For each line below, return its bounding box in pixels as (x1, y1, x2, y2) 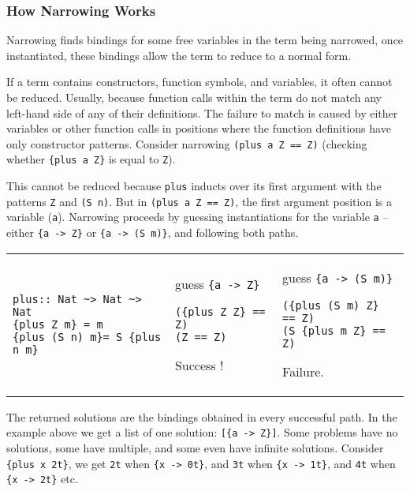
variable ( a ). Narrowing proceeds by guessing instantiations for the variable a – (6, 208, 389, 225)
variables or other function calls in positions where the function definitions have (6, 120, 391, 137)
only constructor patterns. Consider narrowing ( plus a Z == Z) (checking (6, 135, 367, 152)
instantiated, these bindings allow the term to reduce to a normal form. (6, 47, 352, 63)
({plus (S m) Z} (282, 298, 379, 312)
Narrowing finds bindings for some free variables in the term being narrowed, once (6, 32, 404, 48)
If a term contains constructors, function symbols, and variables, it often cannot (6, 73, 393, 90)
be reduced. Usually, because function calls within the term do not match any (6, 89, 382, 105)
